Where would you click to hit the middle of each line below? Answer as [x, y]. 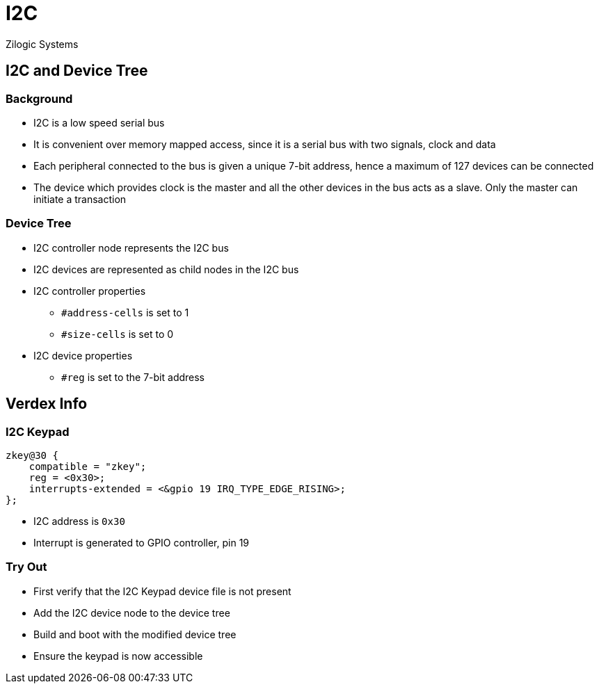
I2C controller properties [90, 291]
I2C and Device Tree [77, 71]
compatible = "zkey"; [88, 466]
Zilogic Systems [42, 44]
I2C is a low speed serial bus [99, 122]
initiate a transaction [80, 199]
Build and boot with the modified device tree [135, 634]
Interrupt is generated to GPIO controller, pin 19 [142, 542]
